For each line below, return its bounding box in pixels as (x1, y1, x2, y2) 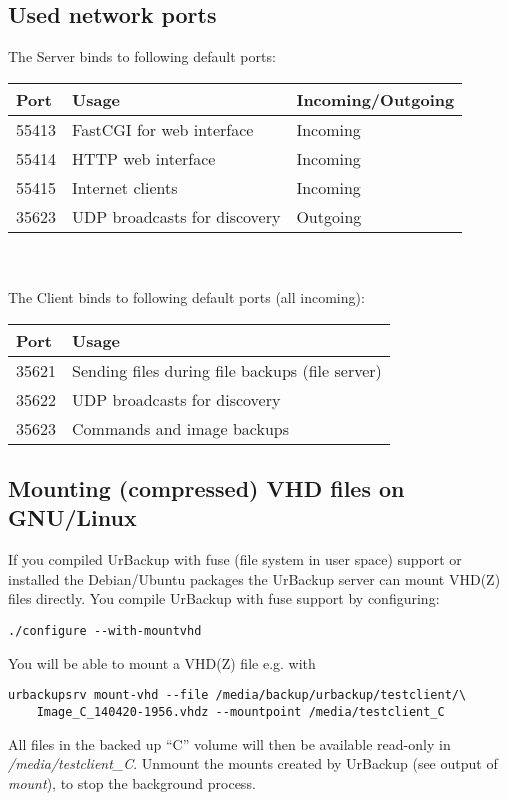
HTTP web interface (72, 146, 216, 170)
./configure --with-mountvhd (8, 623, 202, 638)
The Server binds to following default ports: (8, 46, 276, 67)
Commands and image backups (72, 416, 290, 440)
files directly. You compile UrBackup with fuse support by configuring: (8, 588, 440, 609)
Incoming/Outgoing (296, 87, 455, 111)
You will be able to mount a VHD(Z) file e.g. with (8, 652, 316, 673)
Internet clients (72, 175, 178, 199)
